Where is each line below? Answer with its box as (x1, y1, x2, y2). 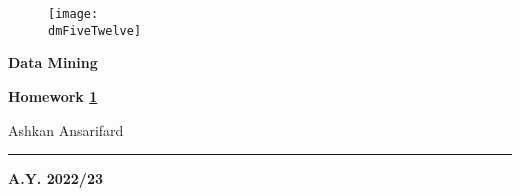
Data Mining (8, 52, 98, 73)
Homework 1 (8, 85, 98, 106)
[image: (48, 7, 99, 21)
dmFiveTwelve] (48, 23, 142, 38)
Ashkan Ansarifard (8, 119, 124, 140)
